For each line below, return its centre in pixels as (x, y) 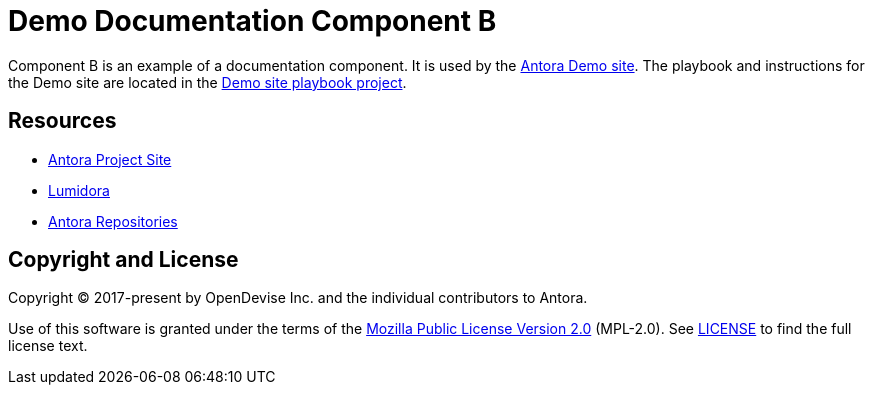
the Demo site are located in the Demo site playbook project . (207, 82)
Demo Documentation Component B (252, 21)
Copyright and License (123, 260)
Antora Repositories (113, 221)
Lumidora (79, 190)
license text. (48, 346)
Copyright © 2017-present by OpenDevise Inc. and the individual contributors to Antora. (298, 298)
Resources (62, 121)
